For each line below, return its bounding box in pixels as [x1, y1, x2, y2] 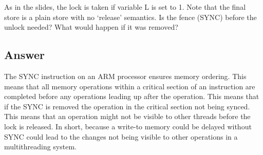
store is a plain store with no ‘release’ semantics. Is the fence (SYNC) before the [4, 11, 257, 22]
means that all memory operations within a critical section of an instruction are [4, 81, 255, 91]
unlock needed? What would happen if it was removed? [4, 22, 178, 32]
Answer [4, 47, 45, 63]
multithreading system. [4, 141, 77, 152]
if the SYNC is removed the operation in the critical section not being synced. [4, 101, 250, 111]
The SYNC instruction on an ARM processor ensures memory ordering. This [4, 70, 247, 81]
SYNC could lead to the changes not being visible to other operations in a [4, 131, 238, 142]
